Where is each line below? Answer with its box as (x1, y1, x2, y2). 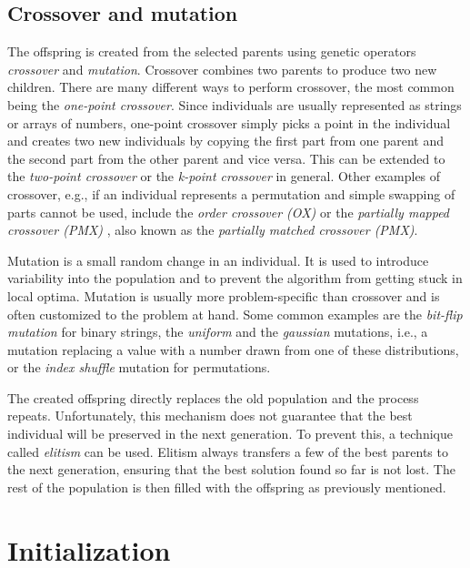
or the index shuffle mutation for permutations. (7, 358, 271, 377)
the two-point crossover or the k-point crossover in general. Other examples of (7, 167, 441, 186)
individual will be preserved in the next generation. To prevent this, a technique (7, 424, 453, 443)
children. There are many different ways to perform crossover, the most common (7, 77, 455, 96)
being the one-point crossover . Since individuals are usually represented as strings (7, 95, 462, 114)
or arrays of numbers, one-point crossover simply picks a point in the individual (7, 113, 451, 132)
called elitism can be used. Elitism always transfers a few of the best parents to (7, 441, 448, 461)
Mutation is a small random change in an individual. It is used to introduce (7, 250, 429, 269)
